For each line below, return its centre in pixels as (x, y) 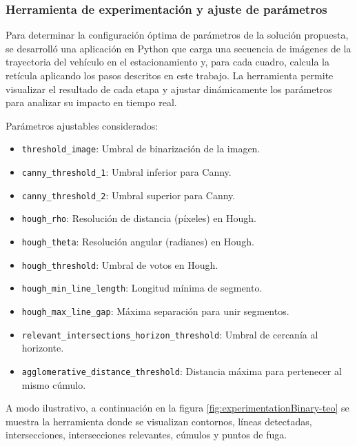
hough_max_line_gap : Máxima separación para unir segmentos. (155, 311)
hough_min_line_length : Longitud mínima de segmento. (142, 288)
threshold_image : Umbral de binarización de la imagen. (141, 149)
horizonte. (43, 348)
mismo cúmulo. (54, 384)
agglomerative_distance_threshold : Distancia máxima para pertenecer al (182, 371)
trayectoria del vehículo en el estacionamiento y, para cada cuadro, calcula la (167, 62)
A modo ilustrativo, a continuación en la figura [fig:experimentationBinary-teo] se (177, 408)
